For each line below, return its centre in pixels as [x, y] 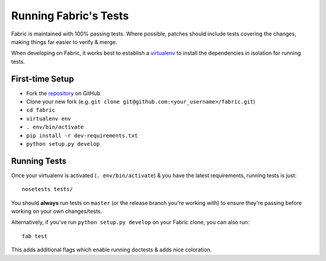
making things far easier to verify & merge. [64, 42]
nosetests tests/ [47, 189]
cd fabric [41, 110]
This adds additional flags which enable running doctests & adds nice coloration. [111, 250]
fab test [35, 236]
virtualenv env [49, 118]
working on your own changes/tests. [57, 212]
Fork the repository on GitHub [63, 93]
